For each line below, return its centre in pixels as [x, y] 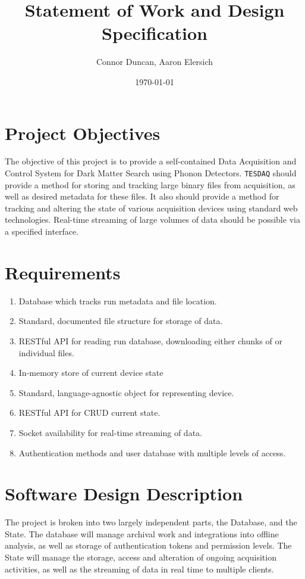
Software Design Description [124, 494]
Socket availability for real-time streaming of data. [110, 432]
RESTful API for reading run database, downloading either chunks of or [150, 340]
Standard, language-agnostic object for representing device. [126, 392]
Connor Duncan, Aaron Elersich [155, 62]
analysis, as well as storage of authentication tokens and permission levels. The [148, 545]
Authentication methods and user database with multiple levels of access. [152, 452]
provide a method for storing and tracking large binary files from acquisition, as [150, 184]
